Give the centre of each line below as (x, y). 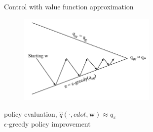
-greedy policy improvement (49, 124)
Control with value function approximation (69, 6)
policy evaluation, (31, 113)
